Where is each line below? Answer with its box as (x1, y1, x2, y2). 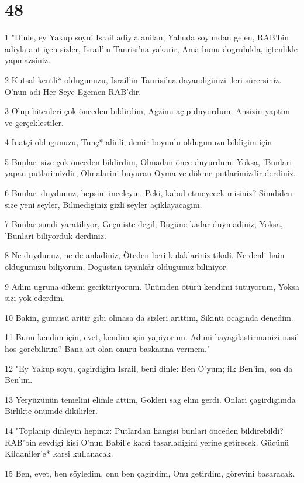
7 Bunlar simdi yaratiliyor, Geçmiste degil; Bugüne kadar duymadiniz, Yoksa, (5, 218, 283, 230)
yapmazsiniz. (5, 54, 50, 66)
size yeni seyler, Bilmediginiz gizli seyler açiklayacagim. (5, 198, 202, 210)
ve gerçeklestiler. (5, 116, 64, 128)
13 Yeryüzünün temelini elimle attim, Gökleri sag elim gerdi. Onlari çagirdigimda (5, 393, 296, 405)
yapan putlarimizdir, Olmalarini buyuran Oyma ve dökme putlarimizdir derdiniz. (5, 167, 296, 179)
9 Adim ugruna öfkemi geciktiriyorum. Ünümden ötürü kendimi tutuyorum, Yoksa (5, 280, 299, 292)
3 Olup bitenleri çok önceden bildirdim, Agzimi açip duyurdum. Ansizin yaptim (5, 105, 290, 117)
